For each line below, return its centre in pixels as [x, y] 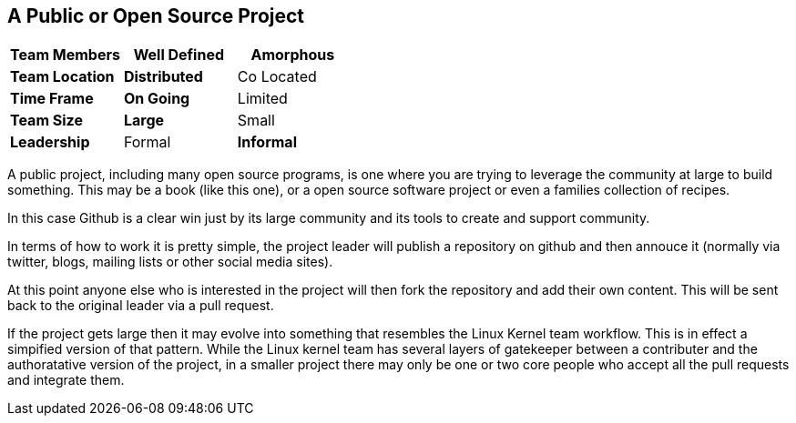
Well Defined [179, 55]
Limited [262, 99]
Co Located [277, 77]
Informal [267, 142]
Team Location [62, 77]
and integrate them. [66, 380]
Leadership [50, 142]
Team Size [46, 121]
